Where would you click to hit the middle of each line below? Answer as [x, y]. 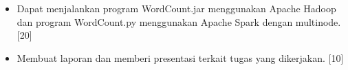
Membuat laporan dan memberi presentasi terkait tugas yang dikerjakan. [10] [180, 57]
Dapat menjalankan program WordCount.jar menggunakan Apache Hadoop [176, 8]
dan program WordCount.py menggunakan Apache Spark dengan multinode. [179, 21]
